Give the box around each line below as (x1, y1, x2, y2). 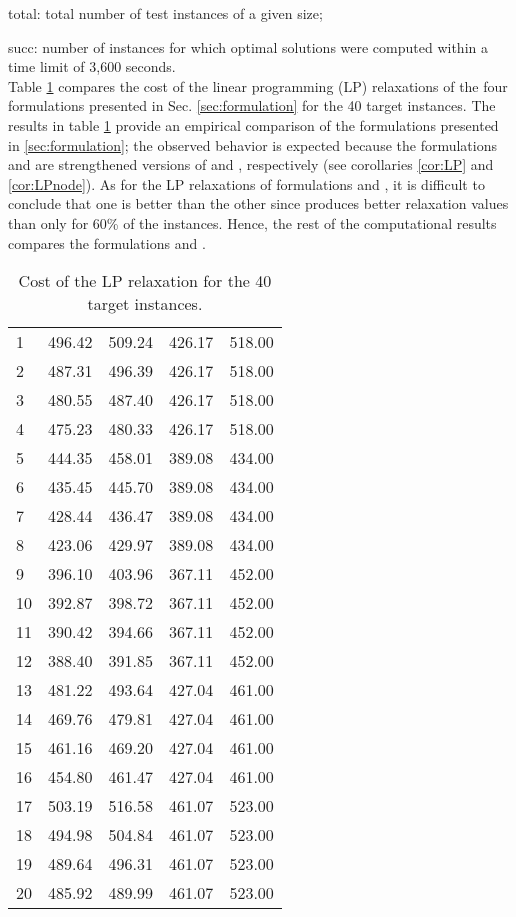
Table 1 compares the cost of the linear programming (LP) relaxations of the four (8, 75, 508, 96)
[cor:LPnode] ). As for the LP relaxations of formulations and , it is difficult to (8, 173, 485, 194)
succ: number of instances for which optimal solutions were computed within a (8, 36, 488, 57)
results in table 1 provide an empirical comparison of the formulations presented (8, 114, 499, 135)
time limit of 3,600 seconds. (8, 56, 176, 77)
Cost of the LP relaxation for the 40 (18, 269, 272, 293)
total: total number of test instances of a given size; (8, 3, 323, 23)
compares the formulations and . (8, 232, 206, 253)
